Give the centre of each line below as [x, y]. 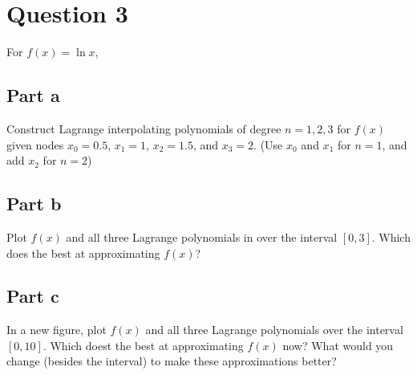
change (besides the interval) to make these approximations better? [172, 361]
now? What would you [338, 345]
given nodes [35, 144]
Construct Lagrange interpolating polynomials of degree [144, 128]
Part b [34, 204]
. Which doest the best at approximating [143, 345]
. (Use [268, 144]
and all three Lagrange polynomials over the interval [274, 330]
